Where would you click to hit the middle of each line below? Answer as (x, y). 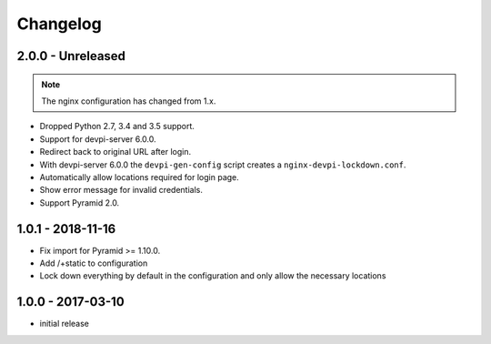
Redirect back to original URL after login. (115, 152)
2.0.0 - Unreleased (71, 56)
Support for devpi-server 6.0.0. (98, 139)
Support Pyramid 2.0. (80, 202)
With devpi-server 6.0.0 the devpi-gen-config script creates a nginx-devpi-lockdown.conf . (223, 165)
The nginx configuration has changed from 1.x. (129, 101)
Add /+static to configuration (94, 263)
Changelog (59, 24)
